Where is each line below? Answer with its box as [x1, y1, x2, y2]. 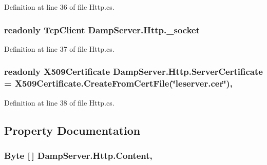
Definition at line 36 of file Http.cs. [4, 2, 115, 12]
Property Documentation [4, 122, 141, 138]
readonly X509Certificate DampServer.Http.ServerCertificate [4, 65, 263, 78]
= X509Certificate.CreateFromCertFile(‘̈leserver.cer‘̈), [4, 77, 233, 90]
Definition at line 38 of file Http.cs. [4, 97, 115, 108]
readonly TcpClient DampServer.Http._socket [4, 23, 200, 36]
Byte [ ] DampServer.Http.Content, [4, 149, 152, 161]
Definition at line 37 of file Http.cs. [4, 43, 115, 54]
